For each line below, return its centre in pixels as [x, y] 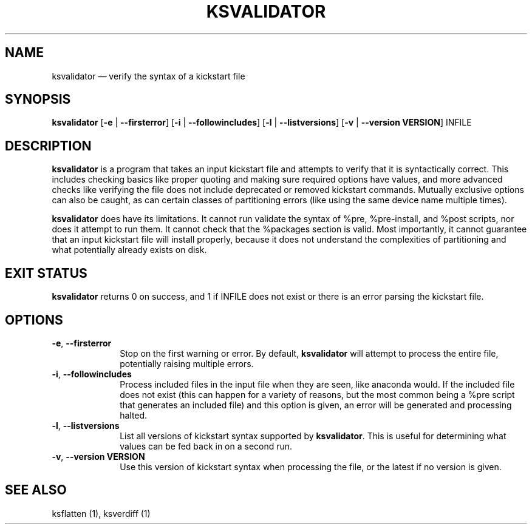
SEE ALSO [36, 490]
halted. [134, 415]
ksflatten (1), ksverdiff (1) [101, 513]
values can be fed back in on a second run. [206, 446]
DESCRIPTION [48, 146]
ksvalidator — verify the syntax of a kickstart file [148, 76]
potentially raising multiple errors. [187, 363]
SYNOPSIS [38, 99]
